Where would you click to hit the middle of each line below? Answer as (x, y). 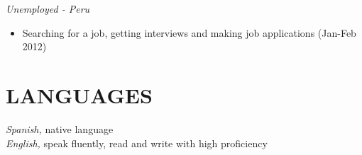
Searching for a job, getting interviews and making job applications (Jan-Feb (189, 32)
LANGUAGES (79, 94)
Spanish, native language (60, 128)
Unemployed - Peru (48, 8)
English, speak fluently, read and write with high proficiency (137, 143)
